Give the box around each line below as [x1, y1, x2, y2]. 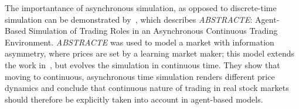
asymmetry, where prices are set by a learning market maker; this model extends [5, 47, 295, 59]
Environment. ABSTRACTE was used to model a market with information [5, 36, 274, 48]
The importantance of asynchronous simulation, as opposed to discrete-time [5, 2, 277, 13]
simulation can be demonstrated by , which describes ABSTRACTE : [5, 13, 253, 25]
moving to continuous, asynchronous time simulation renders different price [5, 70, 275, 82]
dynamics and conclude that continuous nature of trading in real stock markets [5, 82, 289, 94]
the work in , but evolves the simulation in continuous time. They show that [5, 58, 280, 71]
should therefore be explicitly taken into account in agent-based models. [5, 93, 263, 105]
